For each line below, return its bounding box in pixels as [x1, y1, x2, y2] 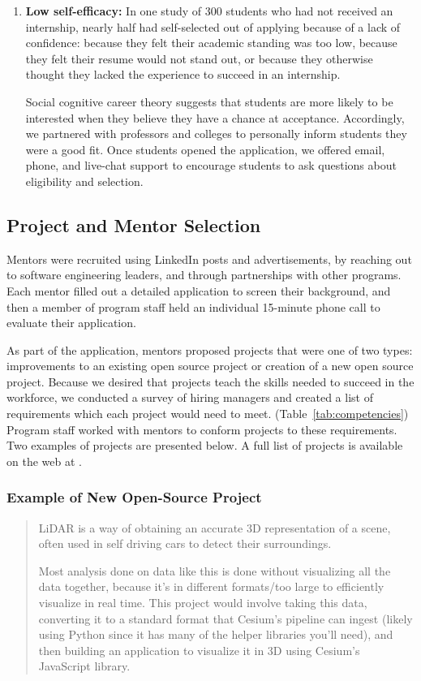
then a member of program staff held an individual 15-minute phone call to [6, 298, 380, 315]
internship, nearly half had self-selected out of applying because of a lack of [25, 18, 401, 35]
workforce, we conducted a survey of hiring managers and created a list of [6, 389, 373, 406]
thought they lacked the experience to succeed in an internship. [25, 66, 341, 83]
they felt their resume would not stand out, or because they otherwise [25, 50, 373, 67]
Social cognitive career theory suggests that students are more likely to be [25, 93, 393, 110]
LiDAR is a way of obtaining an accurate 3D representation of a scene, [38, 519, 391, 536]
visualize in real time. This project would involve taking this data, [38, 594, 367, 611]
